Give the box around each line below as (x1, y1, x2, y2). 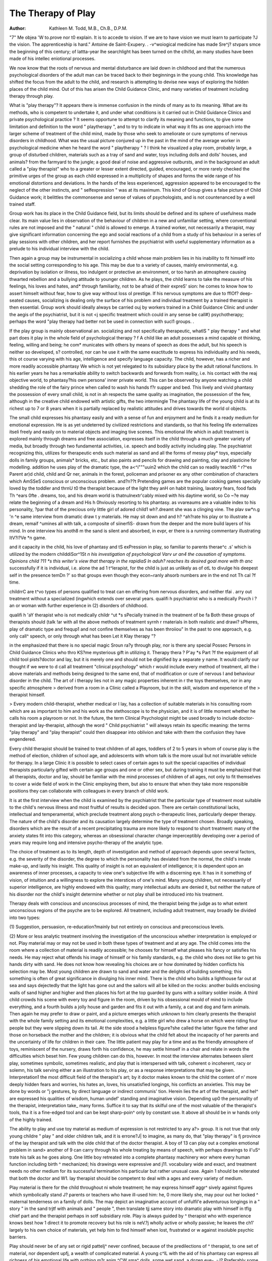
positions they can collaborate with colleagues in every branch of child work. (9, 788, 169, 794)
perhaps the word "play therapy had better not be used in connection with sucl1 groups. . (9, 318, 194, 325)
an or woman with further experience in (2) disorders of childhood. (9, 603, 148, 609)
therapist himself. (9, 692, 45, 698)
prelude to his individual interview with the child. (9, 246, 110, 252)
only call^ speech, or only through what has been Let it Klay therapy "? (9, 633, 156, 639)
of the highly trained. (9, 1116, 53, 1122)
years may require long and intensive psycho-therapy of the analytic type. (9, 839, 163, 845)
